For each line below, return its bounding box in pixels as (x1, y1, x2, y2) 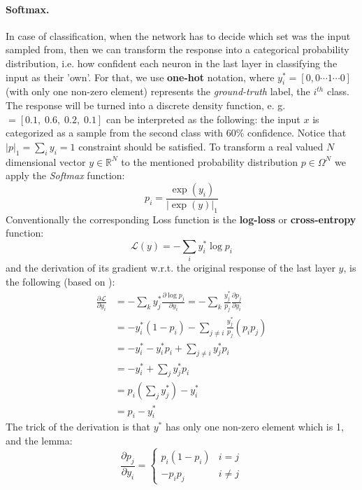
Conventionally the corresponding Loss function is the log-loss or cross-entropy (6, 211, 356, 226)
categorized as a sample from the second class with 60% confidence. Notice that (6, 125, 347, 140)
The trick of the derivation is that (6, 419, 151, 434)
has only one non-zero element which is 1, (165, 419, 344, 434)
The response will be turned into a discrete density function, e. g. (6, 97, 286, 112)
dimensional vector (6, 154, 86, 169)
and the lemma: (6, 433, 73, 447)
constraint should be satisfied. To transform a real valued (78, 139, 324, 153)
